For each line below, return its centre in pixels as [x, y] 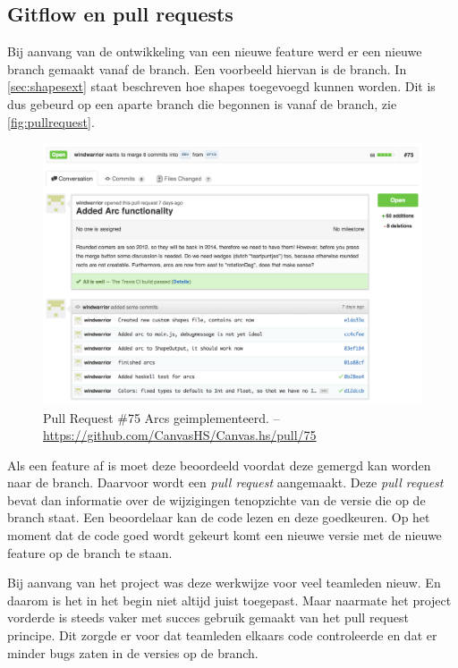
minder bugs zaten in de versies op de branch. [133, 652]
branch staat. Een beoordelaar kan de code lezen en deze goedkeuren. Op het [219, 517]
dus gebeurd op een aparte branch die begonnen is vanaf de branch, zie [202, 103]
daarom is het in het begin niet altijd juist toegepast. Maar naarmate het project [229, 600]
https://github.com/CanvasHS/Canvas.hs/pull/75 [180, 435]
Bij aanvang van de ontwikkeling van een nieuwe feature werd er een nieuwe [215, 51]
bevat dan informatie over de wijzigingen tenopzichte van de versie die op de [216, 499]
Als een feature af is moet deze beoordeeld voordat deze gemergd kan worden [219, 465]
